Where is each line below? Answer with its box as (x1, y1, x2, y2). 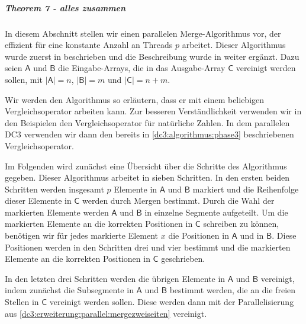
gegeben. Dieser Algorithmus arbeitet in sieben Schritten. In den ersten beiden (5, 171, 289, 184)
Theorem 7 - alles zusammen (5, 1, 126, 14)
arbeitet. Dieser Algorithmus (182, 39, 286, 51)
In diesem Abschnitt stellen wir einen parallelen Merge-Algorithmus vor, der (5, 27, 281, 39)
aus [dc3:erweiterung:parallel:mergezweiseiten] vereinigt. (5, 307, 207, 319)
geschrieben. (161, 252, 205, 265)
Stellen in (5, 296, 39, 308)
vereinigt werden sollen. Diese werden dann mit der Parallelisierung (49, 296, 294, 308)
